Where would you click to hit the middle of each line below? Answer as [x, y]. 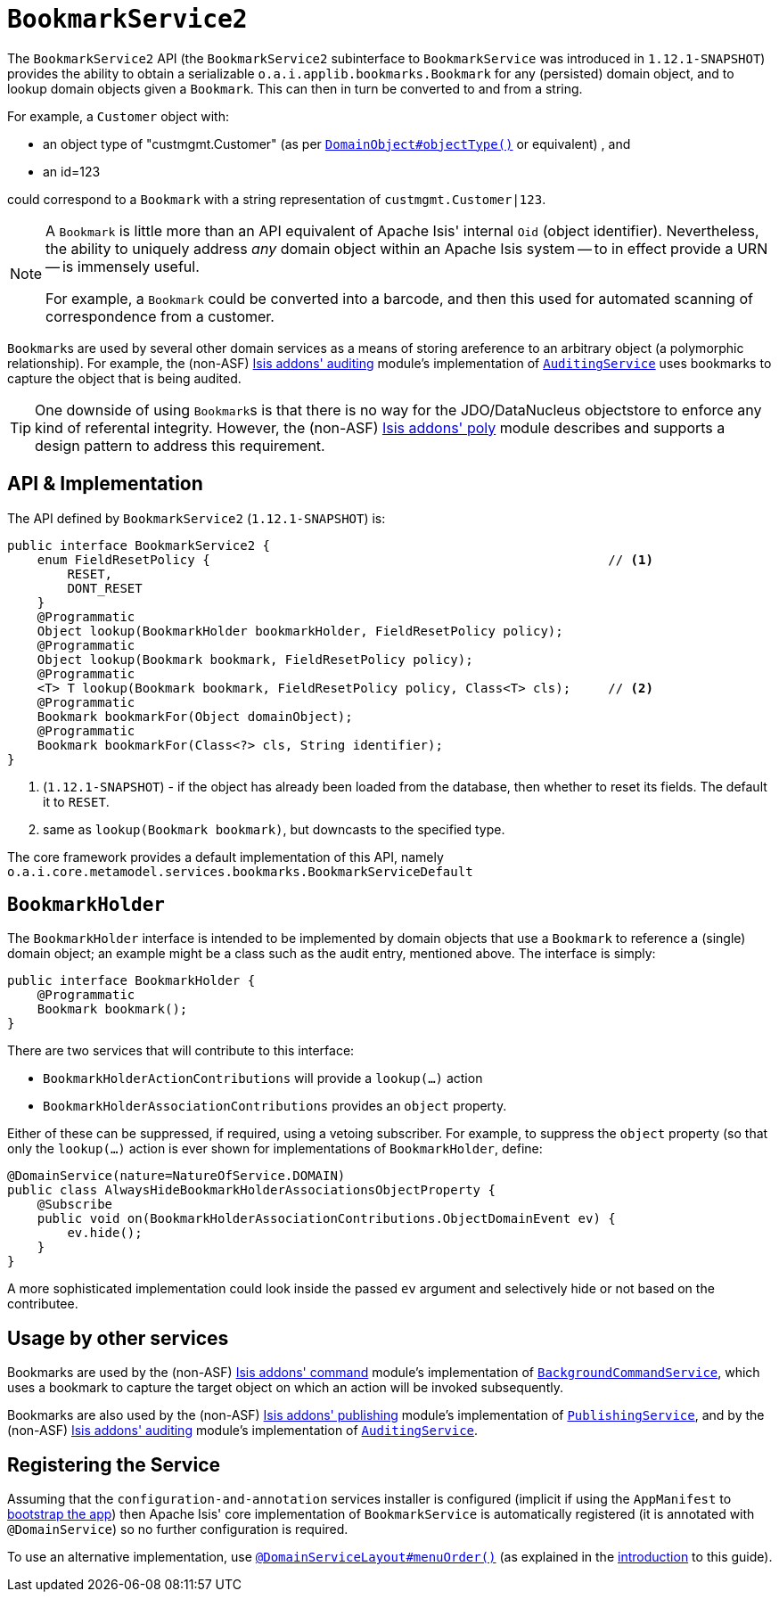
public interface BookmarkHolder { [131, 981]
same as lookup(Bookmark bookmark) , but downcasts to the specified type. [274, 829]
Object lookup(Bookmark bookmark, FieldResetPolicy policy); [255, 659]
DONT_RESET [105, 588]
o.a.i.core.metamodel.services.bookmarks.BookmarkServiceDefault [240, 871]
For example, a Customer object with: [118, 116]
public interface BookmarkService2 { [139, 545]
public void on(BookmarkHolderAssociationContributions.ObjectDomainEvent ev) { [326, 1219]
